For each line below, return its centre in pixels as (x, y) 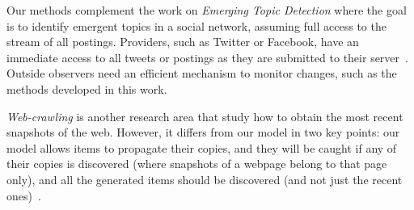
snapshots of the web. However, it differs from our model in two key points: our (203, 132)
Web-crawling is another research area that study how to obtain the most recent (205, 116)
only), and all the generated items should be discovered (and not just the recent (205, 179)
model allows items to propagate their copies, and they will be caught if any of (202, 147)
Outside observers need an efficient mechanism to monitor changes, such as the (202, 73)
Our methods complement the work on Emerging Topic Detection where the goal (207, 10)
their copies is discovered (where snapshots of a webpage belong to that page (197, 164)
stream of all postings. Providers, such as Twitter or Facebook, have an (183, 42)
